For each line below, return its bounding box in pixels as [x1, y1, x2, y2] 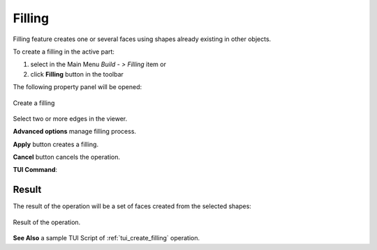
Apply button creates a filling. [13, 140, 99, 148]
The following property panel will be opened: [13, 83, 142, 91]
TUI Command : [13, 166, 58, 174]
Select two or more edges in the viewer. [13, 114, 128, 123]
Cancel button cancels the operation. [13, 153, 121, 162]
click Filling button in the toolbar [30, 70, 124, 78]
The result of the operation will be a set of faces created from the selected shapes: [13, 202, 251, 210]
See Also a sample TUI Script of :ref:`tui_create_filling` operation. [13, 234, 200, 242]
